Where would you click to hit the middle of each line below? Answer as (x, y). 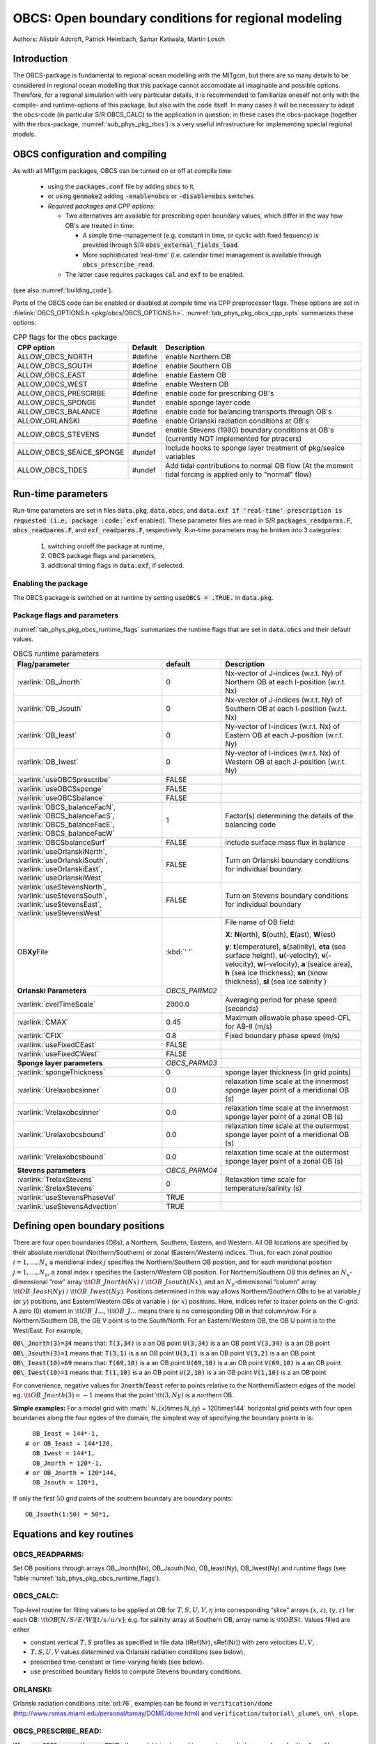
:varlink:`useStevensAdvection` (68, 1206)
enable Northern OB (198, 356)
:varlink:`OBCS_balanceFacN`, (66, 807)
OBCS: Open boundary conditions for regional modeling (178, 18)
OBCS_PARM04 (192, 1170)
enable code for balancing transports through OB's (248, 412)
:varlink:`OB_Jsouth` (50, 708)
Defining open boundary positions (89, 1226)
